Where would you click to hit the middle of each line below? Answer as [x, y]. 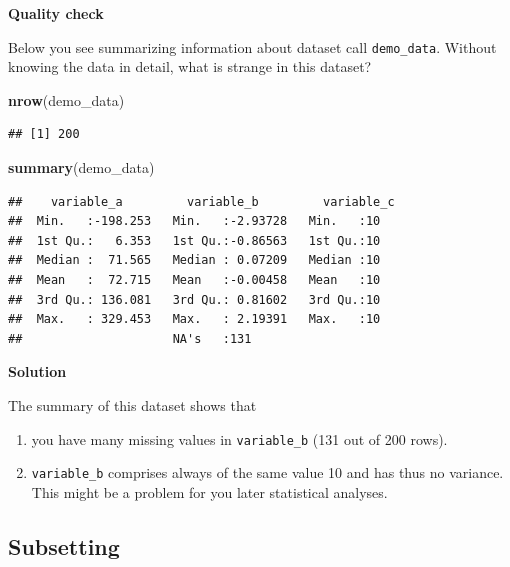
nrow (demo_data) [66, 99]
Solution [37, 371]
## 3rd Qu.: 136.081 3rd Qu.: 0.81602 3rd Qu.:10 [194, 299]
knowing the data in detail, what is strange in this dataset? [190, 66]
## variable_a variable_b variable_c [201, 201]
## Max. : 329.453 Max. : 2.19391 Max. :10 [194, 319]
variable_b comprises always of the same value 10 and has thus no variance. [267, 472]
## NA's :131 [130, 338]
